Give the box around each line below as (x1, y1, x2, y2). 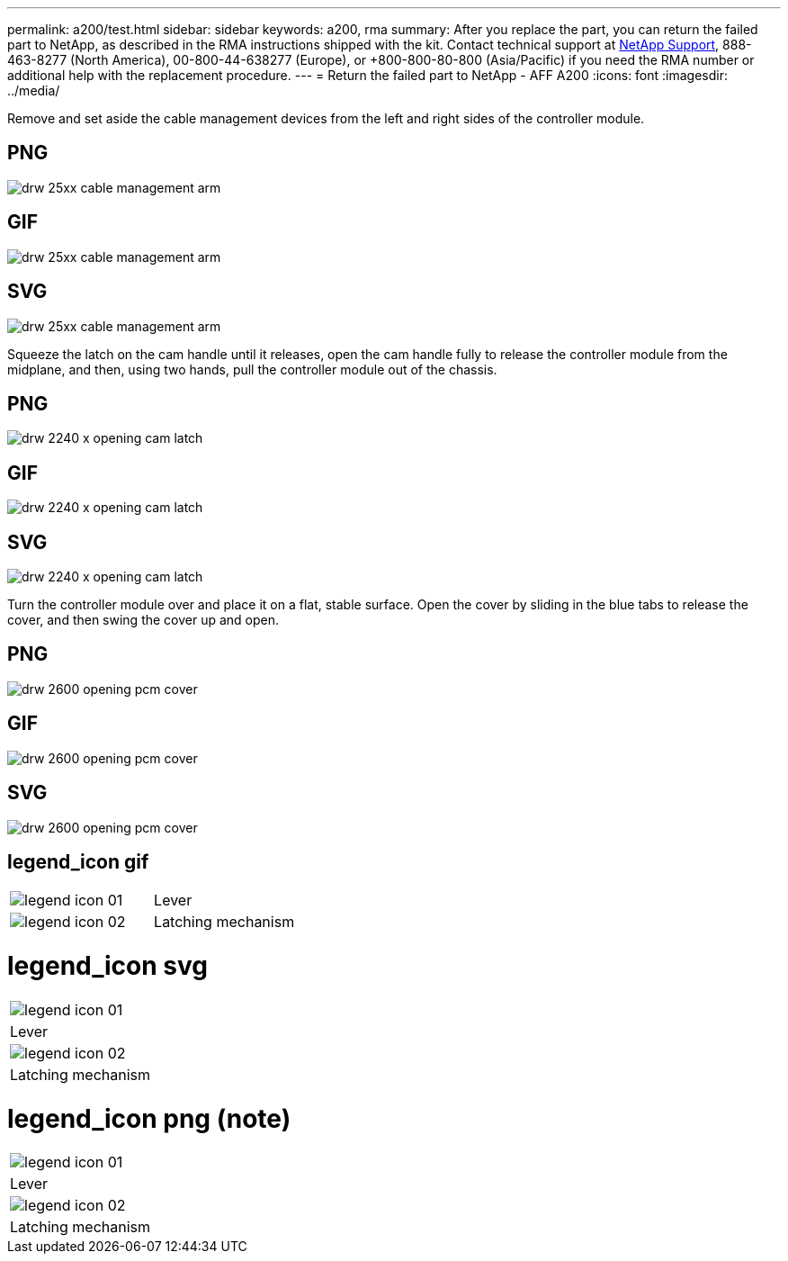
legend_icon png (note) (7, 1103, 291, 1134)
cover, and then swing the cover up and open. (7, 612, 280, 628)
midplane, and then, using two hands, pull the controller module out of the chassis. (7, 361, 497, 377)
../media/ (7, 83, 60, 98)
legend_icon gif (7, 851, 149, 874)
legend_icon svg (7, 950, 208, 982)
